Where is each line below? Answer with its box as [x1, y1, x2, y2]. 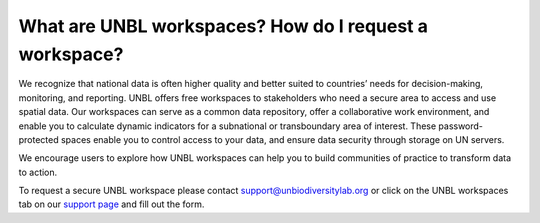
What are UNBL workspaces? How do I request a [18, 15, 429, 37]
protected [18, 133, 59, 145]
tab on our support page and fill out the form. [18, 198, 205, 210]
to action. [18, 166, 58, 178]
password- [438, 120, 484, 132]
